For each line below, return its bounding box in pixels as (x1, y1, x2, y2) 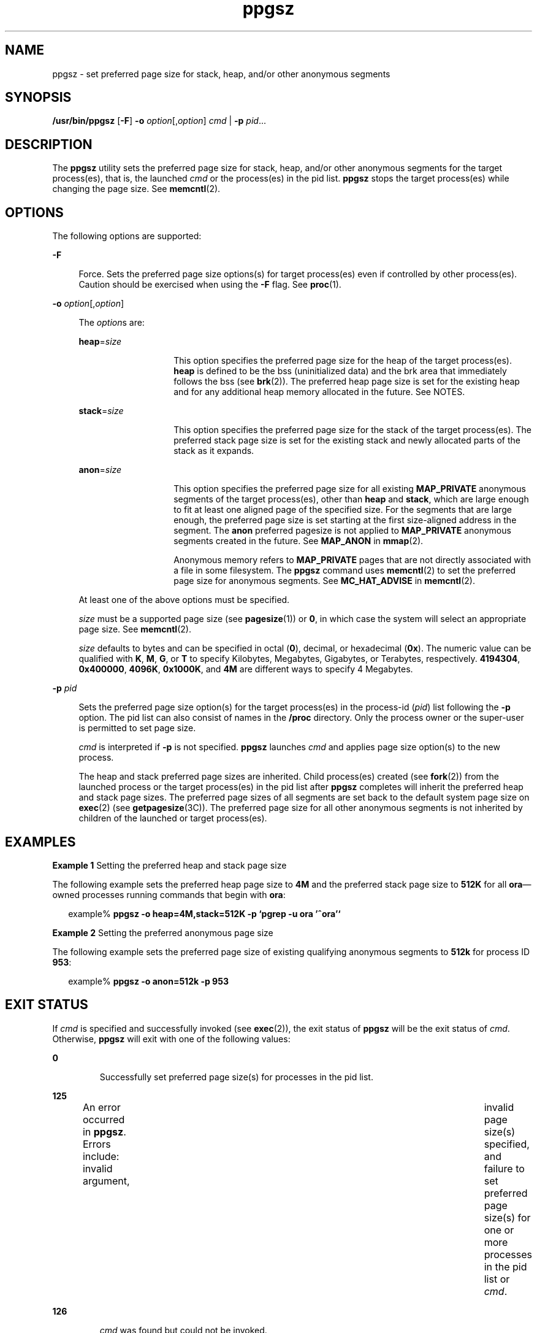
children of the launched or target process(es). (78, 813, 267, 824)
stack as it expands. (173, 445, 254, 456)
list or (484, 1272, 510, 1285)
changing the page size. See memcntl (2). (52, 183, 221, 194)
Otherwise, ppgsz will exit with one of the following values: (52, 1033, 291, 1044)
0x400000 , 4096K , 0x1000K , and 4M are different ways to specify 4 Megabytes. (78, 664, 413, 675)
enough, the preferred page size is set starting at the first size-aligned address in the (173, 515, 517, 526)
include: (82, 1150, 120, 1162)
